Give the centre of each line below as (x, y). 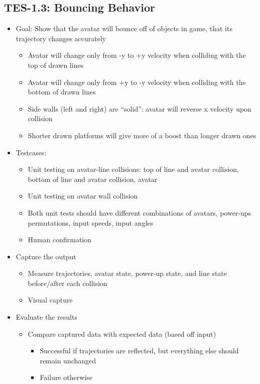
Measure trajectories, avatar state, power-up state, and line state (127, 273)
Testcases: (31, 152)
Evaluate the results (46, 317)
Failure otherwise (66, 377)
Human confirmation (60, 239)
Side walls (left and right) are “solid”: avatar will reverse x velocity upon (140, 108)
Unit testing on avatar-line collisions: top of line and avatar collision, (133, 169)
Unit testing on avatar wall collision (83, 196)
